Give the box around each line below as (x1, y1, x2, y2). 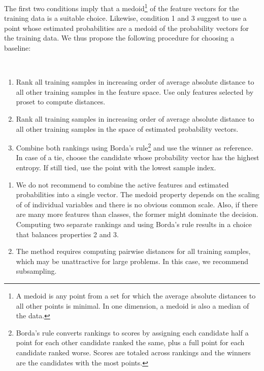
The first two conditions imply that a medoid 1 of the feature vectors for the (4, 2, 239, 13)
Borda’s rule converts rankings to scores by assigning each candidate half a (16, 327, 249, 338)
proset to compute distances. (16, 96, 106, 107)
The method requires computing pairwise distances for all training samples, (16, 246, 251, 256)
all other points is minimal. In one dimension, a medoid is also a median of (16, 300, 249, 311)
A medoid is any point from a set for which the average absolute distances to (16, 290, 256, 301)
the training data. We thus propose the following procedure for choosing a (4, 32, 235, 43)
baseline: (4, 43, 31, 53)
